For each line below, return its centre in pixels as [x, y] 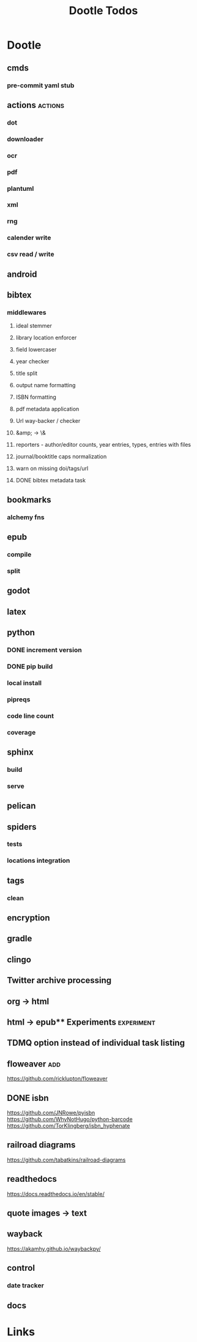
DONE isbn [28, 1098]
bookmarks [29, 500]
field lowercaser [36, 350]
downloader [25, 139]
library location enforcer [46, 337]
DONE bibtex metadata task [51, 480]
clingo [19, 959]
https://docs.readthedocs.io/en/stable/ [56, 1194]
